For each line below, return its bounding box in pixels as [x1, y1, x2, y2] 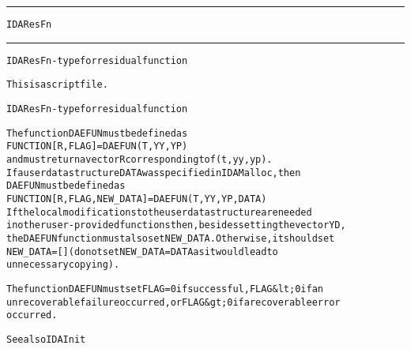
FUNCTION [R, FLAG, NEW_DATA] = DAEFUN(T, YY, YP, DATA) [6, 193, 267, 205]
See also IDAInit [6, 333, 86, 345]
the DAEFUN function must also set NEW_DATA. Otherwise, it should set [6, 232, 335, 244]
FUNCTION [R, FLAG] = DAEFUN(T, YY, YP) [6, 141, 188, 152]
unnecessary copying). [6, 259, 120, 271]
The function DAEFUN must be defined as [6, 127, 188, 139]
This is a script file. [6, 79, 108, 91]
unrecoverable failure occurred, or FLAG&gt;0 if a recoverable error [6, 296, 341, 308]
